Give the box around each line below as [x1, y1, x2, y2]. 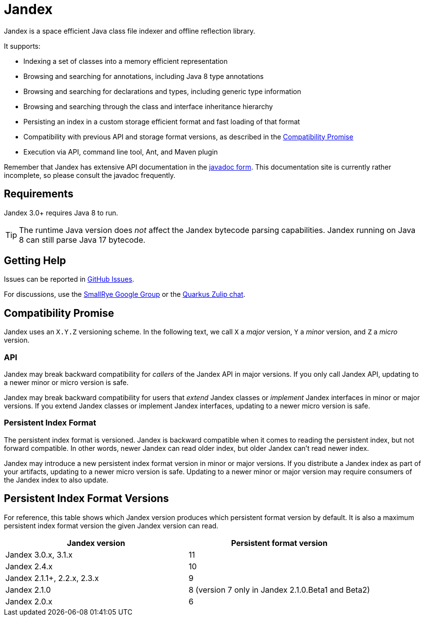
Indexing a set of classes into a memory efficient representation [23, 57, 228, 65]
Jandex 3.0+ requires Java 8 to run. [4, 208, 118, 217]
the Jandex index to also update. [4, 475, 109, 484]
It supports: [4, 41, 41, 50]
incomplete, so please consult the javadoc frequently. [4, 171, 176, 179]
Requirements [4, 188, 74, 200]
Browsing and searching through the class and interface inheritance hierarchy [23, 102, 273, 111]
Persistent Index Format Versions [4, 492, 169, 505]
